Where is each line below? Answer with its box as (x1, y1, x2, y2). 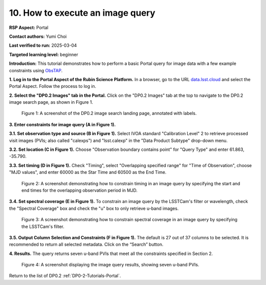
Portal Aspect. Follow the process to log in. (9, 84, 96, 89)
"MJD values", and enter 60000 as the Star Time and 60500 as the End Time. (9, 170, 167, 175)
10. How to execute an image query (9, 7, 156, 18)
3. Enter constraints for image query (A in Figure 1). (9, 121, 116, 127)
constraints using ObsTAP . (9, 67, 63, 73)
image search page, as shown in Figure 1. (9, 99, 93, 105)
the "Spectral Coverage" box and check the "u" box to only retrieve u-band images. (9, 205, 179, 211)
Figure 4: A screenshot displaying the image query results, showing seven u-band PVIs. (21, 262, 199, 268)
